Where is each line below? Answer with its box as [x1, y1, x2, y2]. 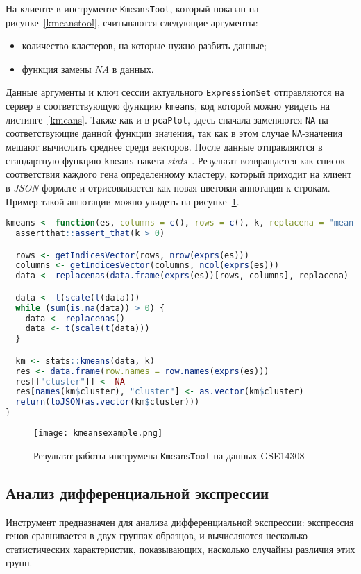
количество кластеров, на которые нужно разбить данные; [22, 38, 267, 53]
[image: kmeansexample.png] [33, 428, 163, 439]
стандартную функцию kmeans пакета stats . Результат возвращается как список [6, 153, 346, 167]
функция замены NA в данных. [22, 61, 154, 76]
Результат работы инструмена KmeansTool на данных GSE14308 [33, 448, 305, 462]
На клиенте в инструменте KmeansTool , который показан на [6, 1, 259, 15]
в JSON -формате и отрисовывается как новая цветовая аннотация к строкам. [6, 180, 330, 194]
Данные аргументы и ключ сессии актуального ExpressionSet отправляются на [6, 85, 344, 99]
